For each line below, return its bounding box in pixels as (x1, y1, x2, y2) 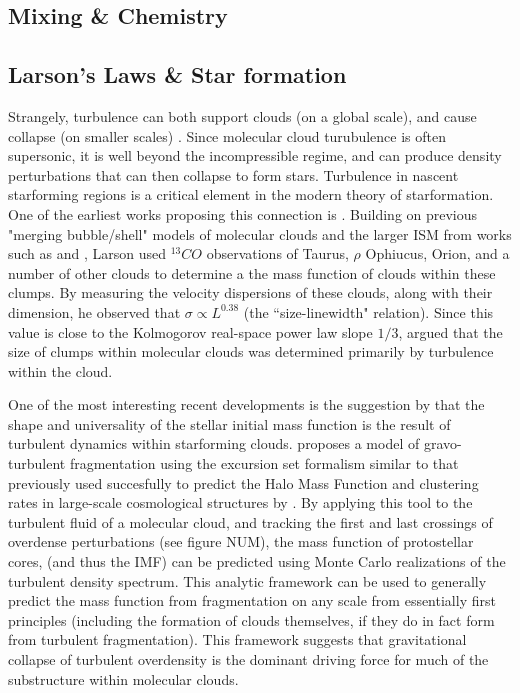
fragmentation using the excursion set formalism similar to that (69, 453, 459, 474)
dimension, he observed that (8, 301, 181, 322)
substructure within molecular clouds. (8, 668, 239, 689)
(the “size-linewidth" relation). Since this (243, 301, 494, 322)
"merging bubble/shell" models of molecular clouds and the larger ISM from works (8, 223, 512, 244)
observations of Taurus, (206, 243, 349, 264)
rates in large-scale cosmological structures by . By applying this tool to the (8, 492, 473, 513)
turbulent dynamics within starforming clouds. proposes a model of (8, 433, 420, 454)
